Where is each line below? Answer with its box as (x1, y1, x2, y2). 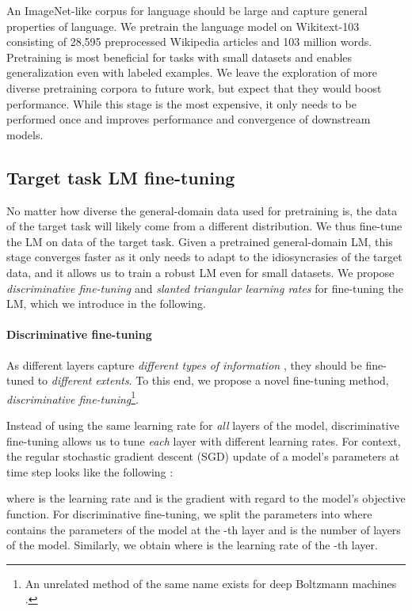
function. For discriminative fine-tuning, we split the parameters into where (6, 505, 372, 522)
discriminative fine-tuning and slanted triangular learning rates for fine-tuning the (6, 279, 403, 296)
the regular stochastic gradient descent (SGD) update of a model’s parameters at (6, 448, 400, 465)
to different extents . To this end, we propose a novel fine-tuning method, (37, 372, 389, 389)
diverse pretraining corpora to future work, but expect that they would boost (6, 79, 382, 96)
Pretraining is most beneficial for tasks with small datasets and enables (6, 48, 353, 65)
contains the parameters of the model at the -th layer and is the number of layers (6, 521, 401, 537)
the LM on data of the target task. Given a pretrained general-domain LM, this (6, 233, 393, 249)
